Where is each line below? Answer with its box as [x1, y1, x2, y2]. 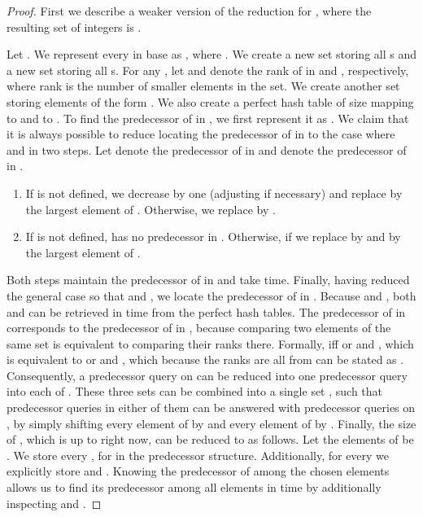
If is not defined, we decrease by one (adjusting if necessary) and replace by [25, 184, 403, 201]
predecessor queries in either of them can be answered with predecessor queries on [7, 399, 416, 416]
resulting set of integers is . [7, 18, 142, 35]
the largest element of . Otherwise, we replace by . [25, 200, 276, 217]
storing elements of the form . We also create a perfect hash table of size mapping [7, 93, 414, 110]
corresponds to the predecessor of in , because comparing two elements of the [7, 319, 391, 336]
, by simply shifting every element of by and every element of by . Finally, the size [7, 414, 416, 432]
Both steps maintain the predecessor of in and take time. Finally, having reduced [7, 271, 410, 288]
